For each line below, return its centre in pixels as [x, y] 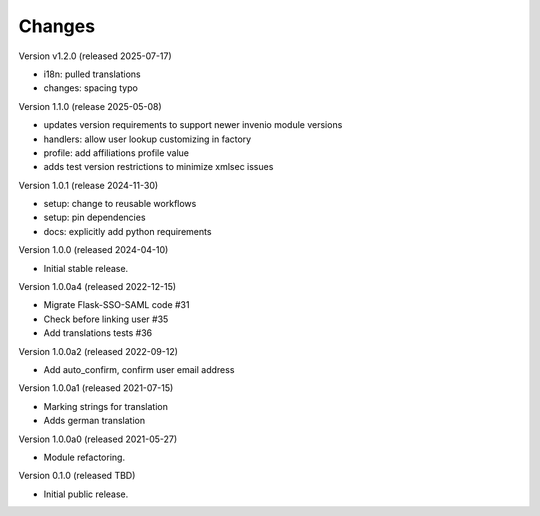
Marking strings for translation [106, 406]
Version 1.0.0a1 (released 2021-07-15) [96, 388]
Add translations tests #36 [98, 333]
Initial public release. [86, 494]
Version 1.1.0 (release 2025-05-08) [90, 106]
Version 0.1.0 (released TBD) [77, 476]
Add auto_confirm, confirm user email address [139, 369]
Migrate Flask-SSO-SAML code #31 [116, 305]
